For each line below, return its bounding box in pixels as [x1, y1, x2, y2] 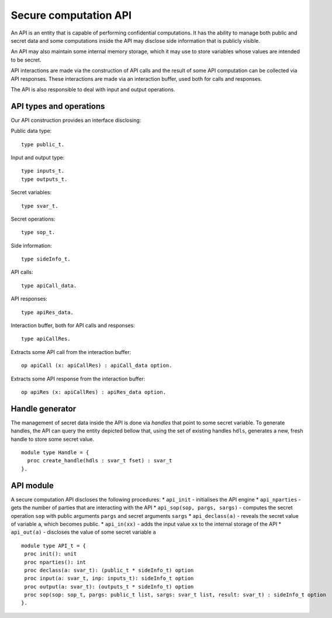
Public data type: [11, 128, 52, 135]
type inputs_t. [21, 167, 65, 174]
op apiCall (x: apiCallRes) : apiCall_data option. [21, 362, 172, 369]
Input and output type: [11, 154, 65, 161]
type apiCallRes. [21, 335, 71, 342]
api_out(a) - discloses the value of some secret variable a [11, 528, 156, 535]
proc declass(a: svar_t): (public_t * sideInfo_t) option [24, 566, 194, 574]
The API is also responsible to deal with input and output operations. [11, 85, 175, 93]
